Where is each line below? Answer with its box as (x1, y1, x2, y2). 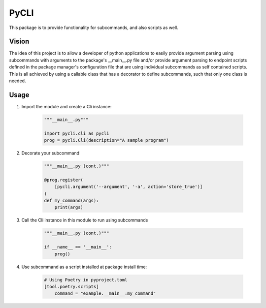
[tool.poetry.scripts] (44, 283, 99, 289)
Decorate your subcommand (21, 150, 80, 156)
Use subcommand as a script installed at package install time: (21, 264, 147, 270)
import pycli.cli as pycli (44, 130, 109, 136)
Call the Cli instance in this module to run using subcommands (21, 217, 148, 223)
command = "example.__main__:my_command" (54, 291, 156, 296)
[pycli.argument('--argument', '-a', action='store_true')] (54, 184, 203, 189)
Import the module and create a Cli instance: (21, 103, 112, 109)
